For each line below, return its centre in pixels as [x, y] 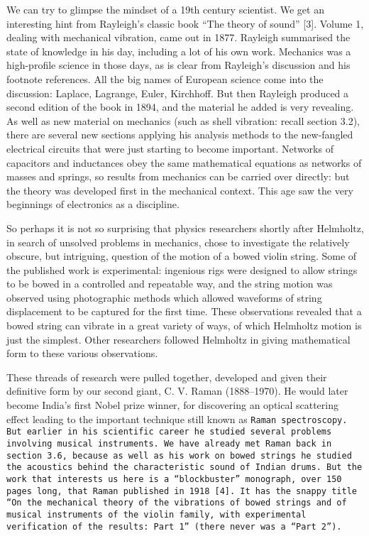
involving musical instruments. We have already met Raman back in [169, 443]
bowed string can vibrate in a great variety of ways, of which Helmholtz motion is [184, 326]
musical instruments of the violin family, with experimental [156, 514]
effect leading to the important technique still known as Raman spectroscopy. [177, 419]
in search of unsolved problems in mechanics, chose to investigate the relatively [178, 242]
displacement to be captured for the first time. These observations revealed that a [184, 311]
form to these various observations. [82, 353]
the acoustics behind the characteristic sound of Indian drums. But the [184, 467]
